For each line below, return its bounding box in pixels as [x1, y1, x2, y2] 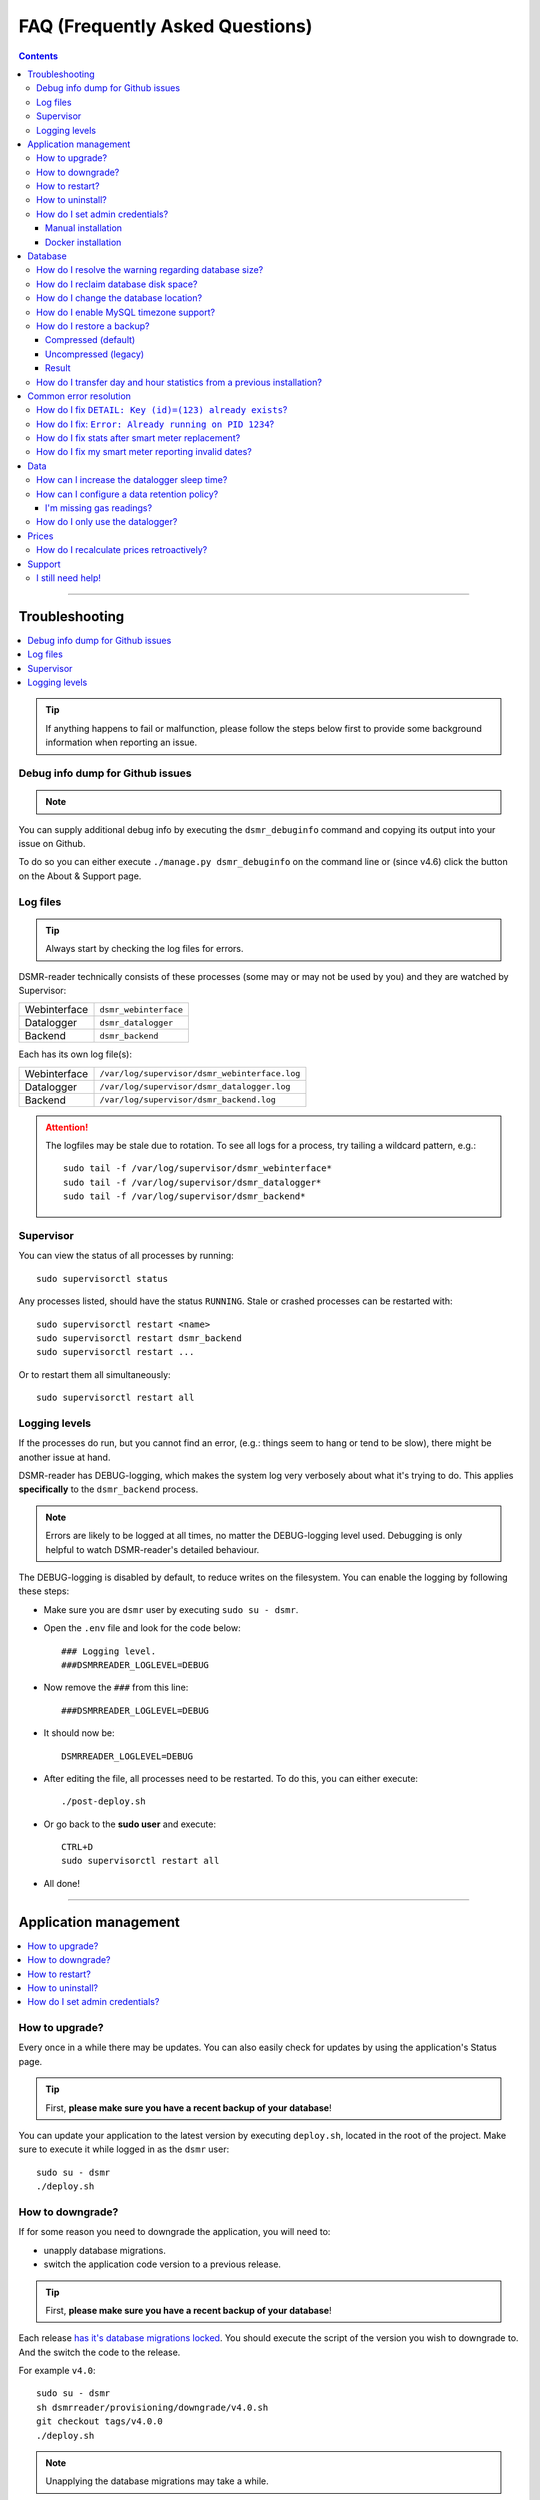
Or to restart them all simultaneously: [18, 1368, 171, 1380]
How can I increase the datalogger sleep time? [36, 474, 228, 486]
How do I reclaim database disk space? [36, 278, 198, 290]
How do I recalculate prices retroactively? [36, 544, 208, 556]
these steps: [18, 1585, 70, 1597]
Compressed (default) [45, 334, 136, 346]
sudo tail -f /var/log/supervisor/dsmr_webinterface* [63, 1163, 332, 1174]
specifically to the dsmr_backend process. [18, 1483, 199, 1495]
